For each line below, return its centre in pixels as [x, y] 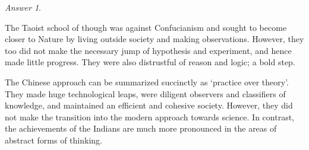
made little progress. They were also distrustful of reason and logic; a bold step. [150, 62]
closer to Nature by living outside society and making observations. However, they [154, 39]
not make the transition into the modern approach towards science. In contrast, [149, 117]
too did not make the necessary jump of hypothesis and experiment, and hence [148, 50]
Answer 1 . [23, 7]
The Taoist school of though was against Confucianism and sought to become [146, 27]
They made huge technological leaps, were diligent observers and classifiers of [145, 93]
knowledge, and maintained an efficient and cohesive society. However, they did [149, 105]
